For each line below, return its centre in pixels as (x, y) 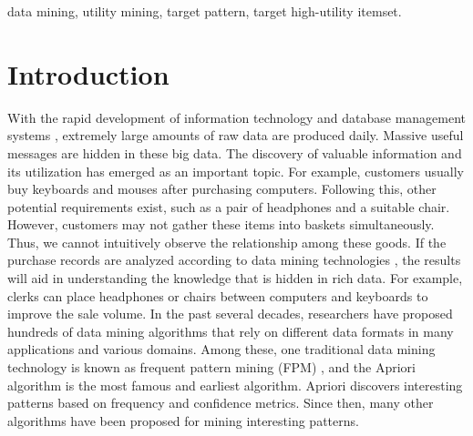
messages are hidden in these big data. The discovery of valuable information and (235, 152)
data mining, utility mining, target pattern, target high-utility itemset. (205, 11)
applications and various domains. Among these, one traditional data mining (221, 349)
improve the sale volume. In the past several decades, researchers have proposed (230, 314)
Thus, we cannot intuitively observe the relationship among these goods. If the (227, 242)
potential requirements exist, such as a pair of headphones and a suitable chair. (229, 206)
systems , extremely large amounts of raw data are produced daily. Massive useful (236, 135)
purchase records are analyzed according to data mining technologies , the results (234, 260)
